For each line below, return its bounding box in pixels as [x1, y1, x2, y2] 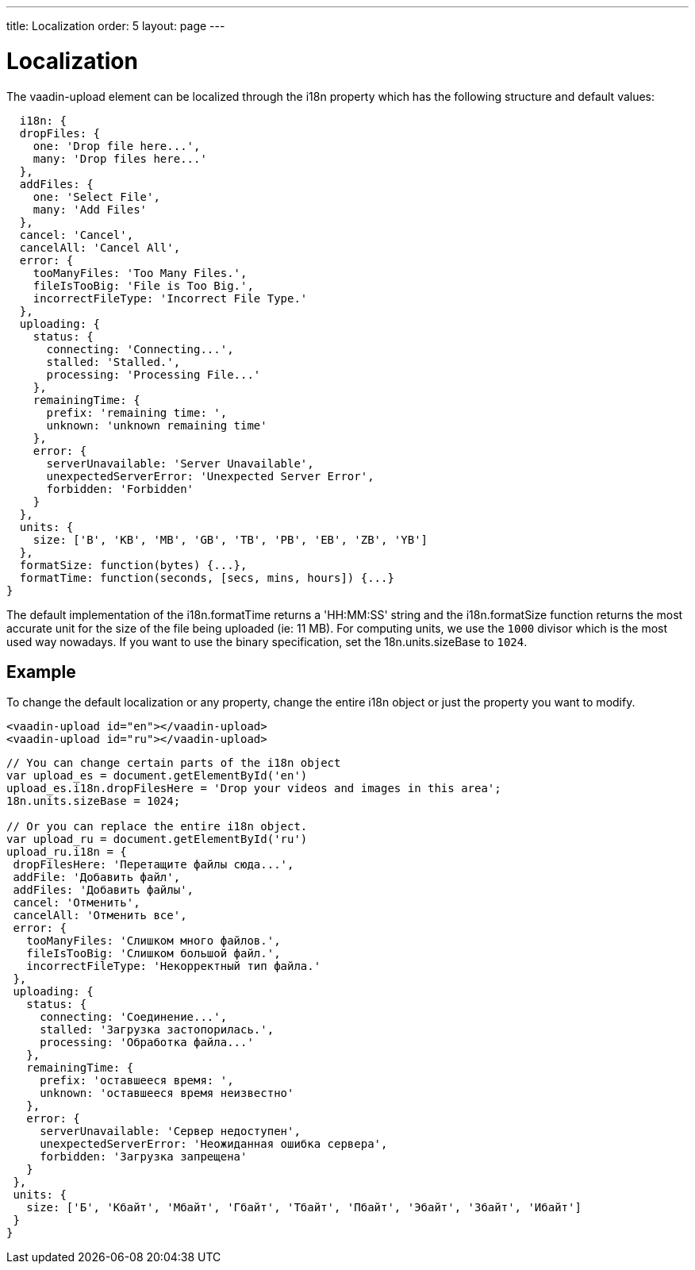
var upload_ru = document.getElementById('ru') [6, 833, 308, 846]
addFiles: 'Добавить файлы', [13, 883, 194, 897]
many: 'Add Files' [33, 202, 148, 216]
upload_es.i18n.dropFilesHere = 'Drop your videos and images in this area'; [6, 782, 501, 795]
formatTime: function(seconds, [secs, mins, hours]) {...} [19, 571, 394, 584]
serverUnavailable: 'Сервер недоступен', [40, 1125, 301, 1138]
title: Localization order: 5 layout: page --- [6, 19, 225, 33]
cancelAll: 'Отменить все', [13, 909, 187, 922]
